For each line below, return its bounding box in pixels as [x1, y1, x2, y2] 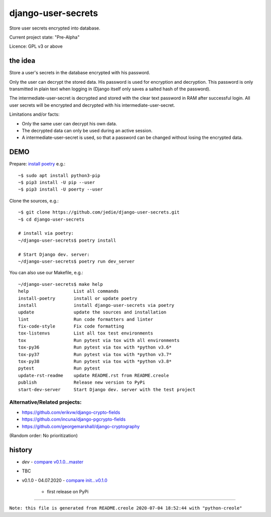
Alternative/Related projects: [9, 399, 82, 406]
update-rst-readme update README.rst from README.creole [18, 373, 169, 378]
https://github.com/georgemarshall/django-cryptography [22, 423, 140, 429]
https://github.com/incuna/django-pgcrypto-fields [22, 416, 126, 422]
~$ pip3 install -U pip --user [18, 180, 95, 186]
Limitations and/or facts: [9, 111, 60, 117]
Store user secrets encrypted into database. [9, 25, 100, 31]
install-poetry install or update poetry [18, 295, 138, 301]
